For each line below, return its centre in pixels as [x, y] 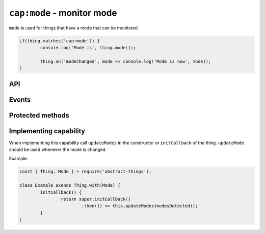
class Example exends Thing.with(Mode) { [70, 185]
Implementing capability [47, 131]
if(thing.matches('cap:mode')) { [60, 41]
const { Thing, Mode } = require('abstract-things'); [85, 172]
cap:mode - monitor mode [63, 13]
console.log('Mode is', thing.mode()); [88, 47]
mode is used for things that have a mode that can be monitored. [74, 28]
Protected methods [39, 115]
